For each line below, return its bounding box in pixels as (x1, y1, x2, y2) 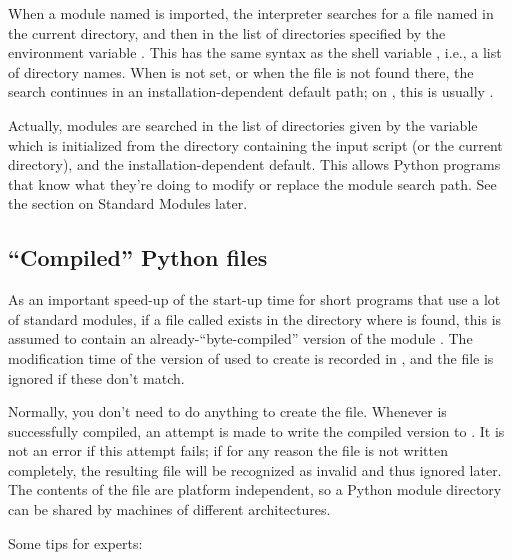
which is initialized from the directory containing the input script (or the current (8, 134, 503, 155)
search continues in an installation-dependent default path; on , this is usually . (8, 81, 494, 102)
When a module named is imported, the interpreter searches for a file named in (8, 3, 494, 23)
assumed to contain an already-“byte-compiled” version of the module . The (8, 328, 473, 349)
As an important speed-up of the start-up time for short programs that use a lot (8, 289, 501, 310)
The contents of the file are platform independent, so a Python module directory (8, 479, 502, 500)
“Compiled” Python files (8, 242, 268, 273)
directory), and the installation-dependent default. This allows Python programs (8, 154, 501, 175)
